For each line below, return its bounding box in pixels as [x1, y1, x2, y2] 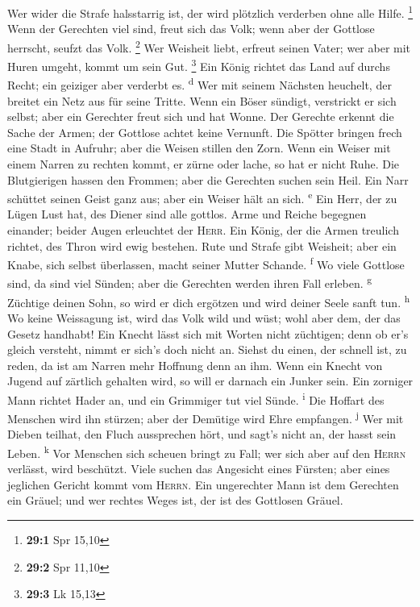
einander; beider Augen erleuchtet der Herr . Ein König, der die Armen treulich [7, 222, 399, 238]
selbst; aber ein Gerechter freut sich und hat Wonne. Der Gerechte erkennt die [7, 108, 394, 125]
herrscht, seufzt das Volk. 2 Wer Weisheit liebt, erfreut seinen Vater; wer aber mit [7, 36, 411, 56]
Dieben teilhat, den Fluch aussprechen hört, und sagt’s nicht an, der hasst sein [7, 426, 397, 443]
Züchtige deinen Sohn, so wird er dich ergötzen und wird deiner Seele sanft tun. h [7, 291, 410, 310]
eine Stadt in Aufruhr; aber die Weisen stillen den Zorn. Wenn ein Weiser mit [7, 139, 391, 156]
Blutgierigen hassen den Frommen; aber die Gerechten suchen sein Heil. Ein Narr [7, 171, 409, 188]
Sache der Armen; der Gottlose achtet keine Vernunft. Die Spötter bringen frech [7, 123, 402, 140]
